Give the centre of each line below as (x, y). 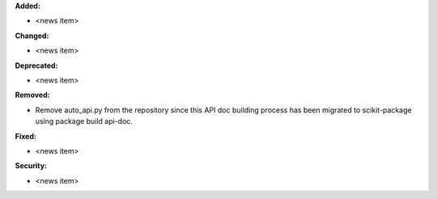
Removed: (32, 95)
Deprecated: (36, 66)
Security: (31, 166)
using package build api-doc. (84, 121)
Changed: (32, 36)
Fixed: (25, 136)
